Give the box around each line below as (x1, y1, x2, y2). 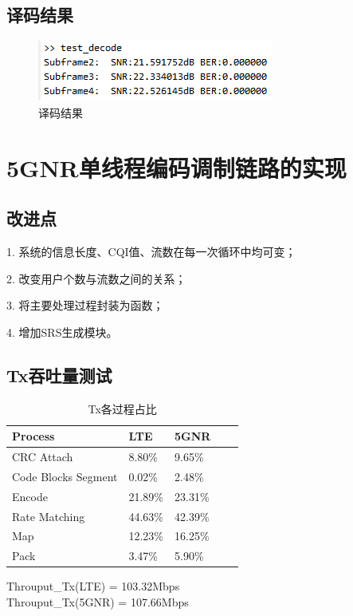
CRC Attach (12, 448, 73, 464)
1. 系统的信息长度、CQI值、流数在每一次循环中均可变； (6, 243, 296, 259)
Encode (12, 488, 48, 504)
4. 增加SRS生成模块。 (6, 323, 118, 340)
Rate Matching (12, 507, 85, 524)
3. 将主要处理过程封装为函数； (6, 297, 164, 314)
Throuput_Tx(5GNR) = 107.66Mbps (6, 593, 189, 610)
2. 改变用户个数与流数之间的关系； (6, 270, 186, 286)
